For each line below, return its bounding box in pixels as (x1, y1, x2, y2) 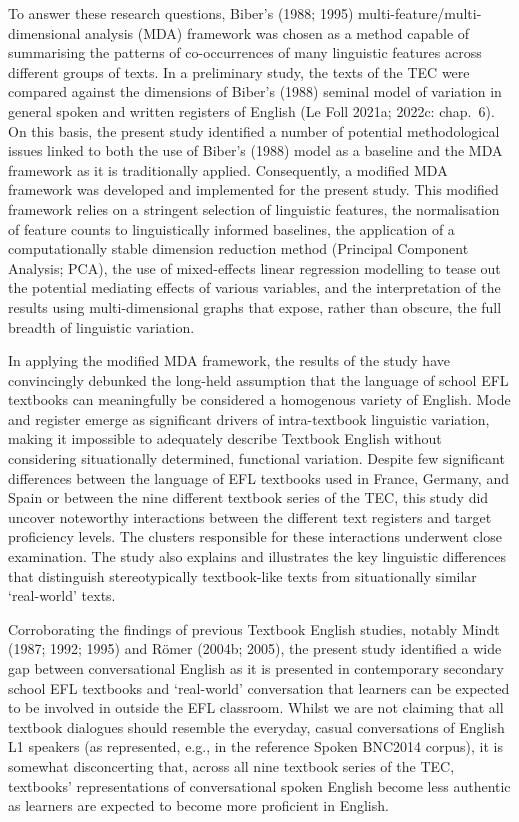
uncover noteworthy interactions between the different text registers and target (8, 506, 492, 527)
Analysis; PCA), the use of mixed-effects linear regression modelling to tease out (8, 257, 501, 278)
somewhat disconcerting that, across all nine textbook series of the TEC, (8, 755, 455, 776)
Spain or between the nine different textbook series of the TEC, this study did (8, 487, 489, 508)
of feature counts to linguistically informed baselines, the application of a (8, 218, 455, 239)
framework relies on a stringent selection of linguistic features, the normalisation (8, 198, 500, 219)
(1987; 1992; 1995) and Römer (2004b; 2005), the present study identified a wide (8, 638, 502, 659)
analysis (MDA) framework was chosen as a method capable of (85, 22, 470, 43)
